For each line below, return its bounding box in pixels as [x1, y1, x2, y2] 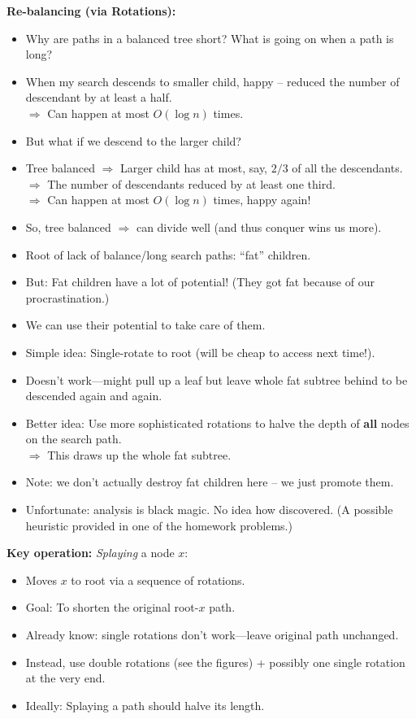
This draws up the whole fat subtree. [47, 446, 232, 463]
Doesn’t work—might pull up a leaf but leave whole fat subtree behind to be [25, 371, 408, 388]
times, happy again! [213, 191, 311, 208]
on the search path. [25, 430, 122, 447]
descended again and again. [25, 387, 162, 404]
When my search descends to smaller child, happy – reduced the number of [25, 72, 400, 89]
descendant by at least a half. [25, 89, 172, 106]
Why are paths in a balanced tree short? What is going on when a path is [25, 29, 394, 46]
